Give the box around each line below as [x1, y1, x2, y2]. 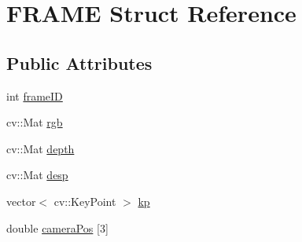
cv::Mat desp [6, 167, 68, 183]
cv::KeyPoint [53, 192, 116, 209]
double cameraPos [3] [6, 219, 109, 236]
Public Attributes [6, 50, 153, 75]
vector [6, 192, 36, 209]
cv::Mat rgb [6, 114, 63, 130]
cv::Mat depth [6, 140, 75, 156]
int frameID [6, 87, 63, 104]
